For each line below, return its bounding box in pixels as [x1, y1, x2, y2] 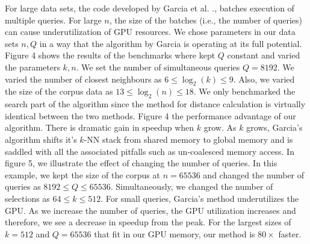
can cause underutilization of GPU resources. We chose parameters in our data [5, 25, 296, 38]
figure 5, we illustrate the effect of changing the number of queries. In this [5, 157, 277, 169]
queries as [5, 180, 41, 193]
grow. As [203, 121, 237, 134]
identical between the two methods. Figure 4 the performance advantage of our [5, 109, 296, 122]
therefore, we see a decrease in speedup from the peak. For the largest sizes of [5, 216, 291, 228]
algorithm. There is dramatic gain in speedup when [5, 121, 194, 134]
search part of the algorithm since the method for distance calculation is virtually [5, 98, 306, 110]
